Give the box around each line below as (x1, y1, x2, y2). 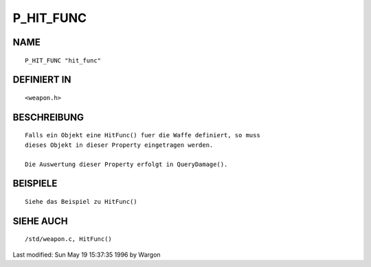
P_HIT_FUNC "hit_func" (25, 56, 102, 65)
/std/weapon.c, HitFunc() (25, 235, 113, 243)
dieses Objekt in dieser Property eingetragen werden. (25, 141, 214, 149)
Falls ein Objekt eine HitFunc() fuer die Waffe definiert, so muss (25, 131, 260, 139)
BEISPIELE (12, 178, 58, 189)
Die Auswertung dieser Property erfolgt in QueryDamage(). (25, 160, 228, 168)
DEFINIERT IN (12, 74, 71, 86)
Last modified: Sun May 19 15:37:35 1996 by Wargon (12, 251, 161, 259)
